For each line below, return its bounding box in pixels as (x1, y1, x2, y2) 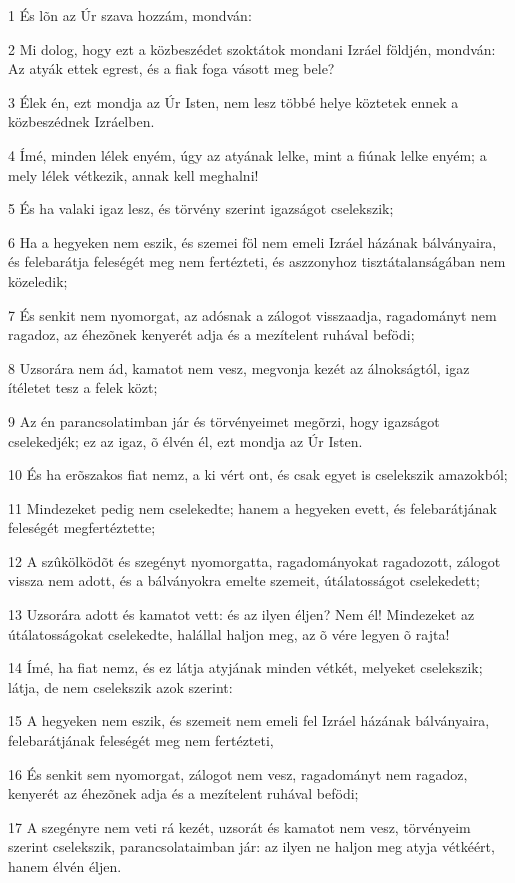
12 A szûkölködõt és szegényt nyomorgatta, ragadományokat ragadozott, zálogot (8, 550, 501, 571)
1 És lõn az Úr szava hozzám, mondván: (8, 5, 252, 25)
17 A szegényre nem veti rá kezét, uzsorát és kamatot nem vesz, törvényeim (8, 816, 471, 837)
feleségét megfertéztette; (8, 517, 156, 538)
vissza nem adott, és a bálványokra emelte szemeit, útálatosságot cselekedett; (8, 570, 480, 591)
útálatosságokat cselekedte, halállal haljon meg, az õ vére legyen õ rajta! (8, 623, 450, 644)
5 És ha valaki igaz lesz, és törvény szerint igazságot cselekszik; (8, 198, 394, 219)
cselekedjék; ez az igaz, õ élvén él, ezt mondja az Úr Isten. (8, 430, 363, 451)
